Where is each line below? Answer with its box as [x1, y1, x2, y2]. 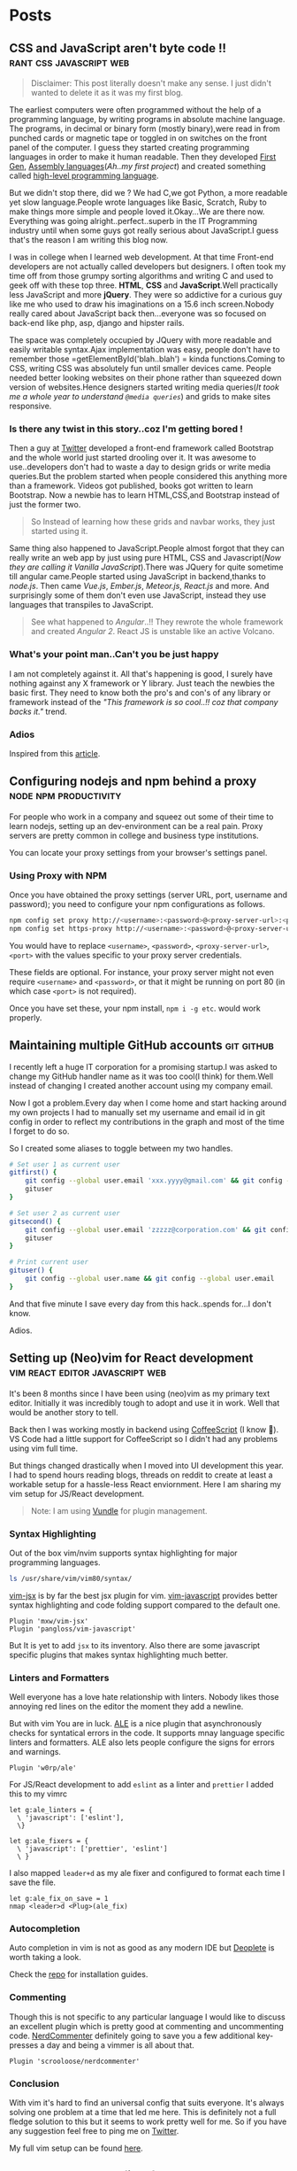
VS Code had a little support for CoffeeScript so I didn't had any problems [9, 1433, 278, 1444]
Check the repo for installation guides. [9, 1969, 148, 1980]
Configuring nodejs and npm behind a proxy [9, 774, 257, 789]
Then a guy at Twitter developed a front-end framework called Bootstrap [9, 443, 274, 454]
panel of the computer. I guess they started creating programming [9, 143, 250, 152]
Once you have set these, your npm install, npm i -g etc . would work [9, 1003, 261, 1013]
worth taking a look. [9, 1952, 81, 1963]
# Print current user [9, 1258, 89, 1267]
